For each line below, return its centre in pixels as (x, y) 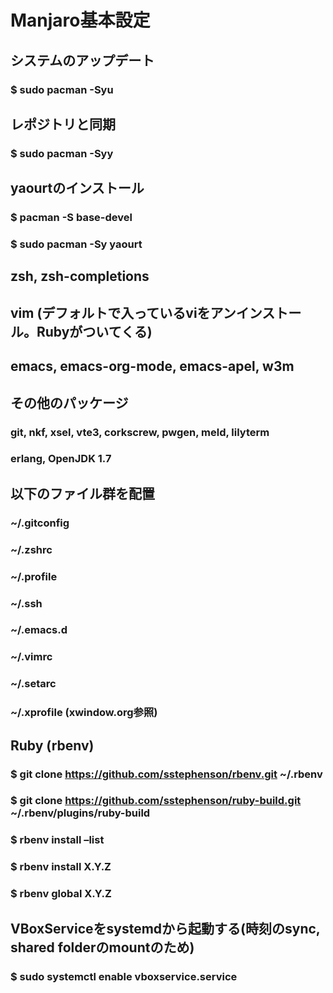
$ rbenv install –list (57, 840)
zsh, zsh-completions (80, 276)
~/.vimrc (31, 657)
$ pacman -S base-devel (71, 218)
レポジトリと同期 (63, 124)
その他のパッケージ (69, 402)
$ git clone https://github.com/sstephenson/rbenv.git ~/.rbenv (166, 774)
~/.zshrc (31, 549)
